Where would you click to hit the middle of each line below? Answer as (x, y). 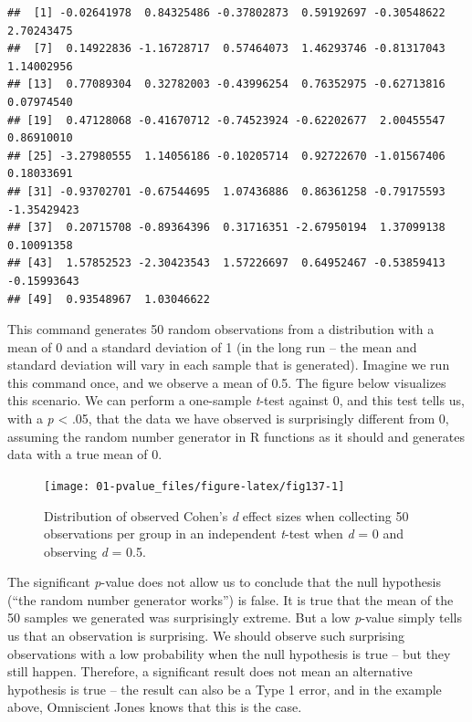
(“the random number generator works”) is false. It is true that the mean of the (231, 599)
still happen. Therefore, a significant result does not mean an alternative (210, 671)
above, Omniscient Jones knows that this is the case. (155, 707)
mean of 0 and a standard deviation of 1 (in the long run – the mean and (212, 346)
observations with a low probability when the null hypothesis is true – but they (229, 653)
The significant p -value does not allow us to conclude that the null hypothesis (224, 582)
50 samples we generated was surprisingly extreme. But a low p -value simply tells (235, 617)
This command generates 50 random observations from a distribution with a (221, 329)
